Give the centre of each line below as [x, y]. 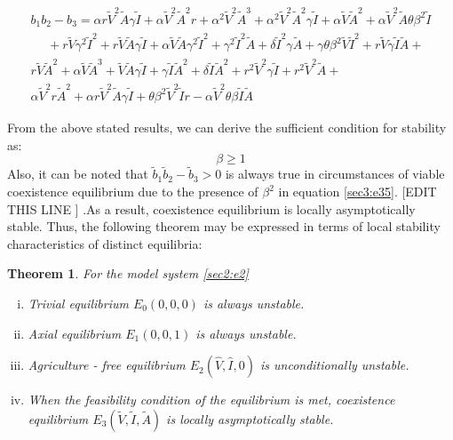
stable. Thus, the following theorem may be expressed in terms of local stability [224, 226]
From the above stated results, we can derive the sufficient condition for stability [227, 127]
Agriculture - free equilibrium [107, 365]
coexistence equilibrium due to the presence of [133, 191]
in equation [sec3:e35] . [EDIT [358, 191]
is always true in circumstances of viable [335, 174]
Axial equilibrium [75, 333]
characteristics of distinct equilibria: [105, 243]
